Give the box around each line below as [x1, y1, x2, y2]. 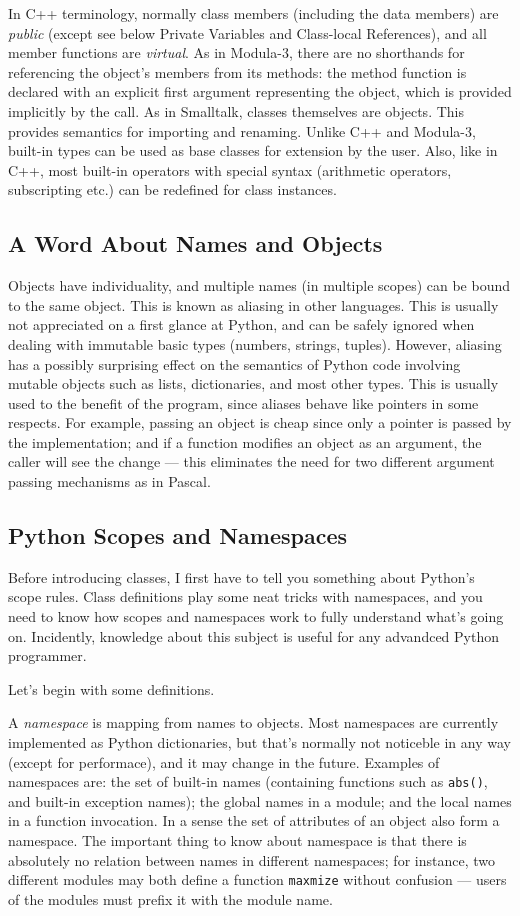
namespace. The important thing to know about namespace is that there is [8, 830, 467, 851]
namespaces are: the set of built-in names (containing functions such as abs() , [8, 771, 488, 792]
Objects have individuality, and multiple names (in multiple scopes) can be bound [8, 275, 511, 296]
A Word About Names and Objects [8, 228, 383, 259]
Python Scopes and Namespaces [8, 520, 348, 551]
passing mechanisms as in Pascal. [8, 471, 211, 492]
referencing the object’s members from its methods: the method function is [8, 61, 467, 82]
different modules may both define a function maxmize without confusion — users [8, 869, 507, 890]
